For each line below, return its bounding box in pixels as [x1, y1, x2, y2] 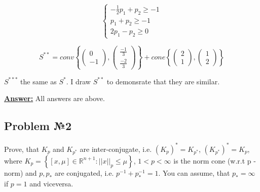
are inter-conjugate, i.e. [80, 143, 152, 154]
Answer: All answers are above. [4, 93, 105, 104]
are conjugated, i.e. [54, 167, 114, 178]
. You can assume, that [158, 167, 230, 178]
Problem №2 [4, 118, 72, 134]
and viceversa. [29, 178, 73, 188]
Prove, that [4, 143, 40, 154]
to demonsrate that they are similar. [106, 76, 220, 86]
